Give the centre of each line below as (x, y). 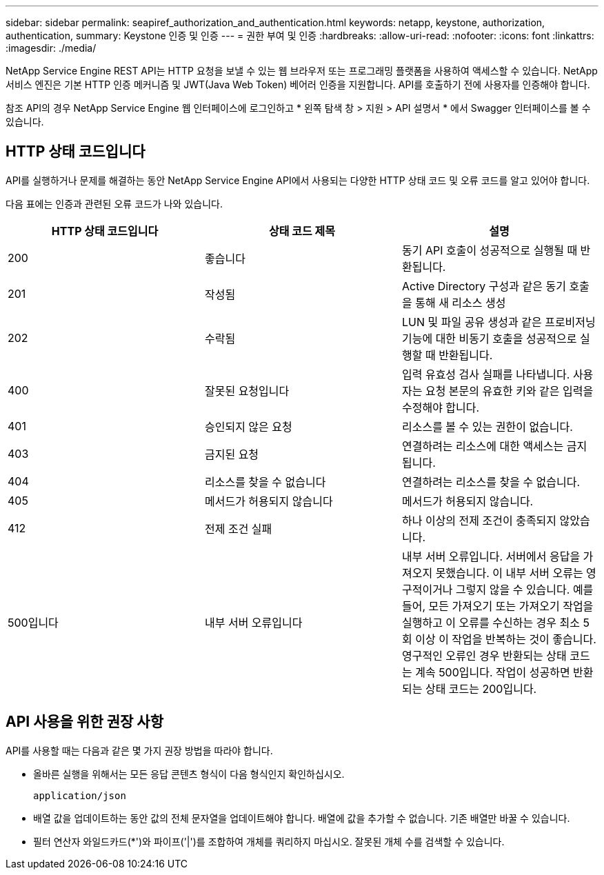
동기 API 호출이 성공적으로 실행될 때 (490, 250)
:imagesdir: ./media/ (51, 48)
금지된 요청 (232, 454)
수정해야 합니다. (441, 407)
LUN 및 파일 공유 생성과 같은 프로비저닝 (499, 322)
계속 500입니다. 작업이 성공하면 (493, 672)
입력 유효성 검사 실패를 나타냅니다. (486, 374)
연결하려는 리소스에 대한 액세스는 (483, 446)
